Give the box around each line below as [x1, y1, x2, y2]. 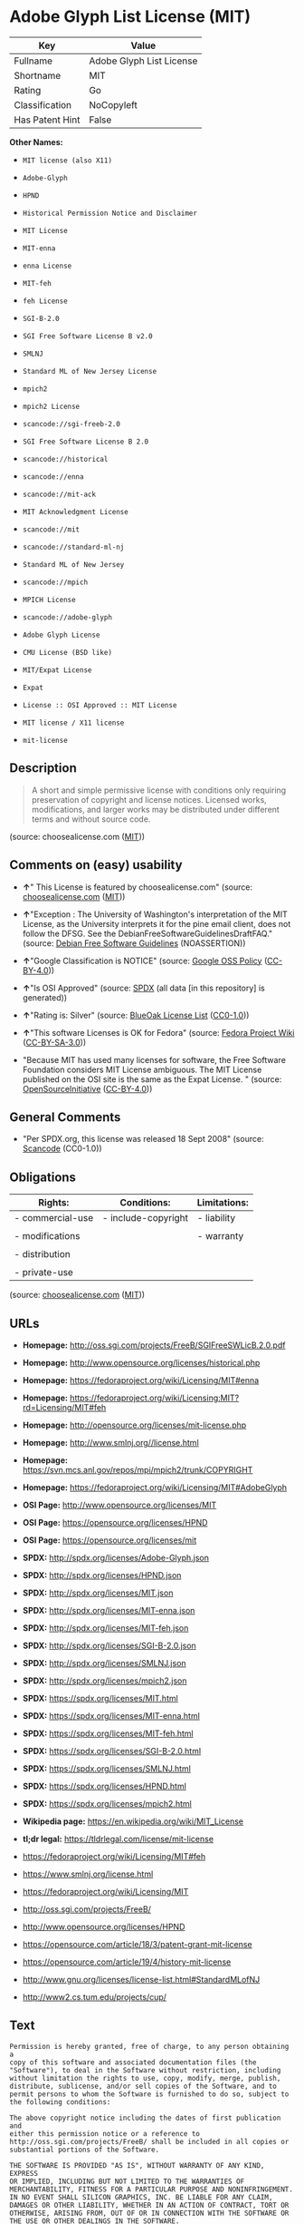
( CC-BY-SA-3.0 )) [22, 1037, 87, 1048]
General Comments [9, 1109, 121, 1125]
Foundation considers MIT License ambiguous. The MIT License [22, 1064, 262, 1075]
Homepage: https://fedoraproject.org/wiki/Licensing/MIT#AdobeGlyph [22, 1482, 288, 1493]
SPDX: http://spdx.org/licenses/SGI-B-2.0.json [22, 1640, 196, 1651]
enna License [22, 261, 72, 270]
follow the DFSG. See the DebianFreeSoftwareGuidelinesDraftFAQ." [22, 928, 273, 939]
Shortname [14, 69, 62, 82]
